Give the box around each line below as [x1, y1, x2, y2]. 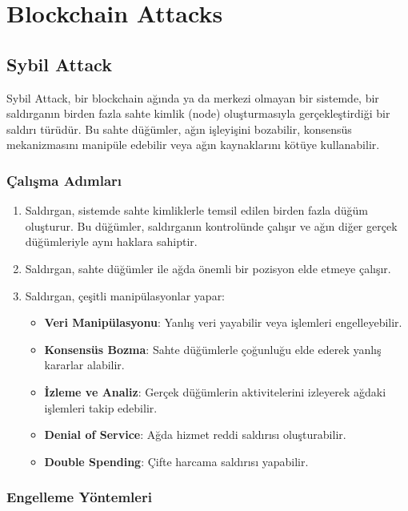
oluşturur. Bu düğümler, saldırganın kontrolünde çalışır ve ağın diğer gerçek [25, 217, 398, 234]
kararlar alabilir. [44, 356, 125, 373]
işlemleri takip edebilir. [44, 399, 158, 416]
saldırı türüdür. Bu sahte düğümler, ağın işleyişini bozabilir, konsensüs [6, 120, 352, 137]
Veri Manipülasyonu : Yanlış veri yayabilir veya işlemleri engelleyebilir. [44, 314, 402, 331]
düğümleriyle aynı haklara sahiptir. [25, 233, 198, 250]
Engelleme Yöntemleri [6, 487, 152, 507]
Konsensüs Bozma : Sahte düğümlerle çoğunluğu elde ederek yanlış [44, 340, 382, 357]
